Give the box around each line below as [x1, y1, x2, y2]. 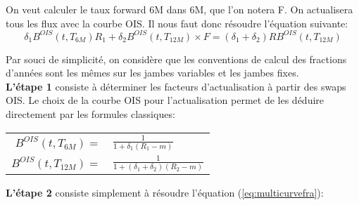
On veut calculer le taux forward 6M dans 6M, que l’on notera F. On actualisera [6, 2, 353, 16]
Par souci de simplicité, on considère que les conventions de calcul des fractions [6, 51, 347, 66]
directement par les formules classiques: [6, 107, 175, 121]
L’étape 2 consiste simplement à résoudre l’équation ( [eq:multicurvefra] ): [6, 185, 324, 200]
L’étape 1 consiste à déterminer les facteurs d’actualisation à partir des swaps [6, 79, 346, 93]
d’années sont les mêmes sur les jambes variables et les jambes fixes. [6, 65, 299, 80]
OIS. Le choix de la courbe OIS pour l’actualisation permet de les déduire [6, 93, 325, 107]
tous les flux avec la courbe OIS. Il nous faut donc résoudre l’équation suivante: [6, 15, 348, 30]
